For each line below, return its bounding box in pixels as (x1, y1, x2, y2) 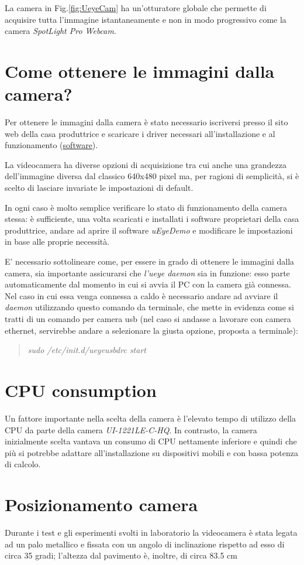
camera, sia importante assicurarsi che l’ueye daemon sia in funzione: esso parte (5, 266, 290, 279)
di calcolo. (5, 458, 41, 470)
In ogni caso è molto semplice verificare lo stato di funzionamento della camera (5, 201, 287, 213)
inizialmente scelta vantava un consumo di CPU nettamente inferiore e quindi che (5, 435, 297, 447)
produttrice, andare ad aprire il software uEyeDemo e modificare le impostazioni (5, 224, 293, 236)
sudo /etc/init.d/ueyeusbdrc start (27, 344, 146, 356)
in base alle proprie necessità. (5, 235, 110, 248)
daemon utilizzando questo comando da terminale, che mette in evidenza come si (5, 301, 294, 313)
